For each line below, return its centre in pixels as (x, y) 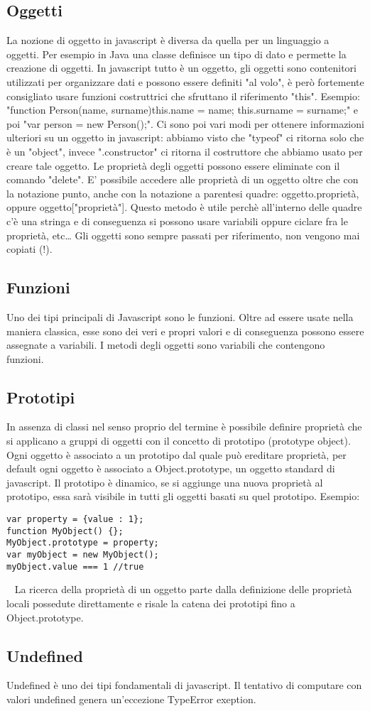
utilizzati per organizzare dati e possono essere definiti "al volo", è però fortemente (185, 81)
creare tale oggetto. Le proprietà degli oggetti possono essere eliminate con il (173, 165)
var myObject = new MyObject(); (83, 555)
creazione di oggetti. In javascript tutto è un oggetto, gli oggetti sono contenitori (181, 68)
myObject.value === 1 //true (75, 566)
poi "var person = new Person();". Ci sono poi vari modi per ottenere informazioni (185, 123)
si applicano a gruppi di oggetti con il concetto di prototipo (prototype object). (179, 441)
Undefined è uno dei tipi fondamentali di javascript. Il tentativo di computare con (184, 685)
